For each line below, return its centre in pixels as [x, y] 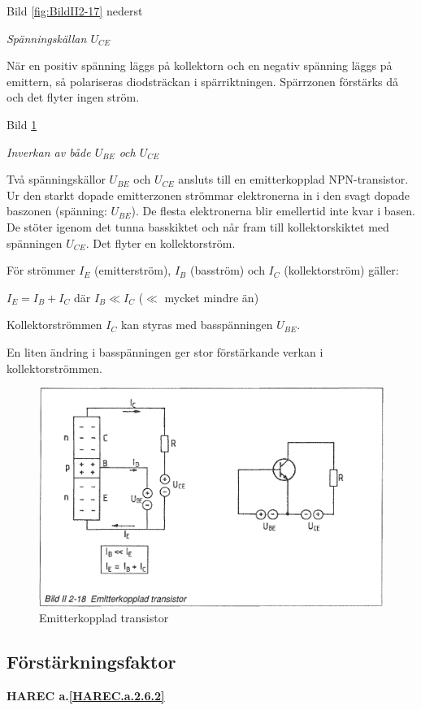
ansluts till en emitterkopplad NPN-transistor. [293, 179]
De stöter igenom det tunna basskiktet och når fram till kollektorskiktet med [198, 226]
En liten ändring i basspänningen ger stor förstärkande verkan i [165, 351]
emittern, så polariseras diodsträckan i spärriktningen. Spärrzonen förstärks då [203, 81]
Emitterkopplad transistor [104, 618]
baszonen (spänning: [57, 211]
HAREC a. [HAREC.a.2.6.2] [86, 696]
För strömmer [41, 270]
